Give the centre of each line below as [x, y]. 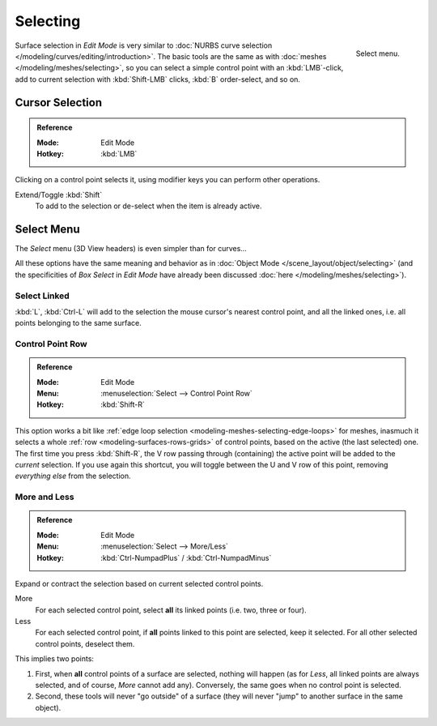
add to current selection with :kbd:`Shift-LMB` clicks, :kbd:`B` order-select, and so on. [158, 79]
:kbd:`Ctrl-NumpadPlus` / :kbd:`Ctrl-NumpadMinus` [186, 557]
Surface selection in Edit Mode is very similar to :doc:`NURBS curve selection [144, 45]
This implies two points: [55, 659]
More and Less [45, 497]
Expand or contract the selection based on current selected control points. [139, 583]
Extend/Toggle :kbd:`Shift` [59, 194]
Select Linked [42, 296]
